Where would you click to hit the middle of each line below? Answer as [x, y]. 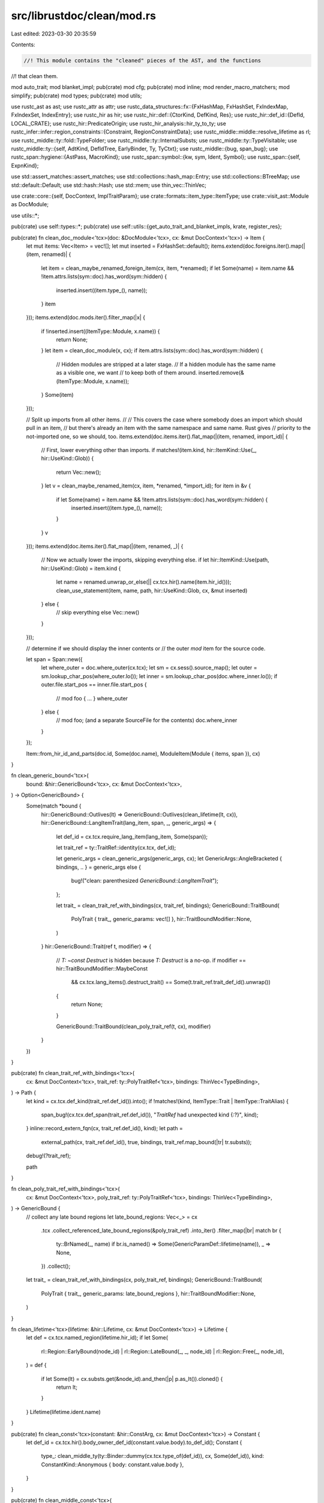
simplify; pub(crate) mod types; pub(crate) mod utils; [76, 96]
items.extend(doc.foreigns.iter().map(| [258, 246]
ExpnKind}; [25, 165]
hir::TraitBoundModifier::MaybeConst [102, 969]
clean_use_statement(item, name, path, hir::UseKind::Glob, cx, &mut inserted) [152, 590]
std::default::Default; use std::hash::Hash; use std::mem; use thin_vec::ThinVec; [109, 185]
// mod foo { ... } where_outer [92, 698]
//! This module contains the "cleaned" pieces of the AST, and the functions [142, 60]
